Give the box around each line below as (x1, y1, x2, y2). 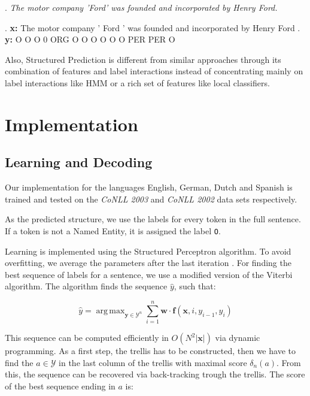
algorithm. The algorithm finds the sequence (5, 280, 168, 292)
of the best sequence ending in (5, 379, 116, 392)
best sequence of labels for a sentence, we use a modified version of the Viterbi (5, 268, 293, 280)
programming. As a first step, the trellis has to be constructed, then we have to (5, 344, 296, 357)
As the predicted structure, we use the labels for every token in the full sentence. (5, 213, 301, 225)
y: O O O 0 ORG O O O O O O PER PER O (5, 33, 175, 46)
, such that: (174, 280, 216, 292)
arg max (96, 306, 125, 315)
